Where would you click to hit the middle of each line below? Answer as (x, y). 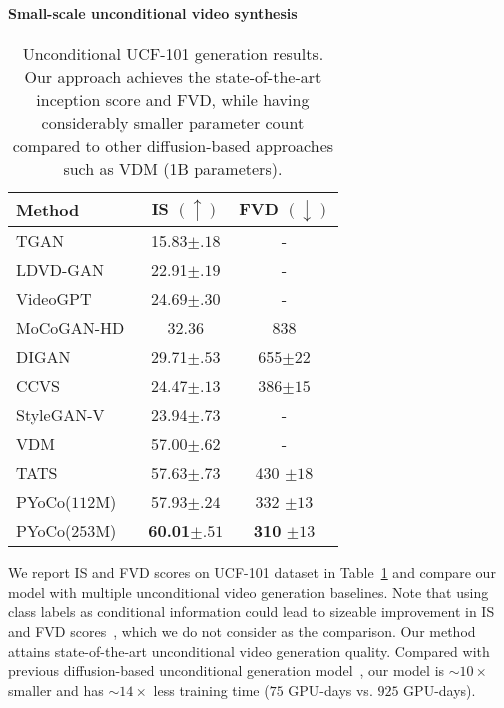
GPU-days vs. (330, 689)
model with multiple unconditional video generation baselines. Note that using (248, 591)
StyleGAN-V (60, 415)
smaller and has (56, 689)
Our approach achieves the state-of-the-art (173, 76)
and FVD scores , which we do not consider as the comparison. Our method (242, 631)
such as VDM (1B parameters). (173, 168)
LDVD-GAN (60, 270)
